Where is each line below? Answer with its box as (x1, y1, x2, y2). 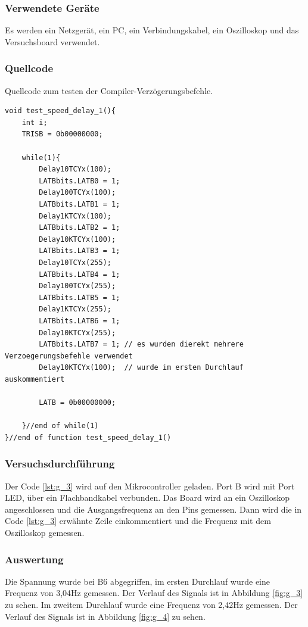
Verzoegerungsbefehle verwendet (5, 351, 133, 360)
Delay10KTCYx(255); (39, 328, 116, 337)
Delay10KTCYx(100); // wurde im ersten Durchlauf (39, 363, 244, 372)
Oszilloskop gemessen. (5, 526, 85, 539)
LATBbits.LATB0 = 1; (39, 176, 120, 185)
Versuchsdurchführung (5, 456, 115, 471)
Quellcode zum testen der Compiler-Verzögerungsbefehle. (5, 84, 213, 96)
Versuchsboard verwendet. (5, 35, 100, 48)
